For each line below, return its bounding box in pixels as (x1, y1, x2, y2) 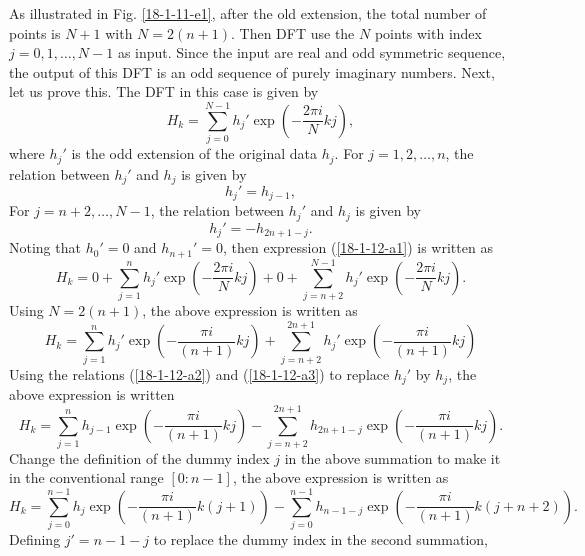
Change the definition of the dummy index (9, 447, 270, 468)
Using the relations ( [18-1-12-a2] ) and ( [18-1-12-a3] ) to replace (9, 363, 390, 384)
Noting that (9, 237, 81, 258)
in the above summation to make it (284, 447, 501, 468)
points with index (374, 22, 482, 43)
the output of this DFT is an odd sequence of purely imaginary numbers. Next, (9, 61, 495, 82)
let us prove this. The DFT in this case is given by (9, 81, 319, 102)
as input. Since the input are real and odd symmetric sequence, (117, 42, 506, 63)
